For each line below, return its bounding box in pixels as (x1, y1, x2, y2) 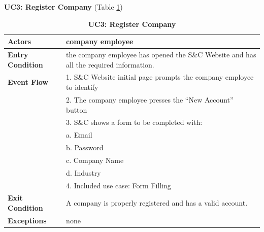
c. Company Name (66, 154, 124, 165)
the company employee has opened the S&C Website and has (66, 49, 256, 60)
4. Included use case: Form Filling (66, 180, 171, 190)
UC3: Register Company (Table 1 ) (4, 2, 123, 12)
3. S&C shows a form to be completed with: (66, 117, 203, 127)
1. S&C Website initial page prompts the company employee (66, 72, 254, 82)
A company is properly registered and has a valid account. (66, 197, 248, 208)
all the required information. (66, 59, 154, 70)
